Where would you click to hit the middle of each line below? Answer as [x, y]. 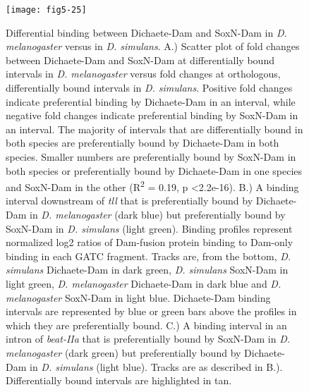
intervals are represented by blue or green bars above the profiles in [151, 311]
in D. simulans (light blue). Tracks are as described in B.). [156, 366]
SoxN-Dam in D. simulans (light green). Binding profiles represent [149, 228]
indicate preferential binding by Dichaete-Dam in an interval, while [151, 101]
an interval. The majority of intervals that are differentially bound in [154, 129]
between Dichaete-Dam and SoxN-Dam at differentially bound [140, 60]
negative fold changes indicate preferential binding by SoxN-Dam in [152, 115]
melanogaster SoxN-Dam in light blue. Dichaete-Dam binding [138, 297]
